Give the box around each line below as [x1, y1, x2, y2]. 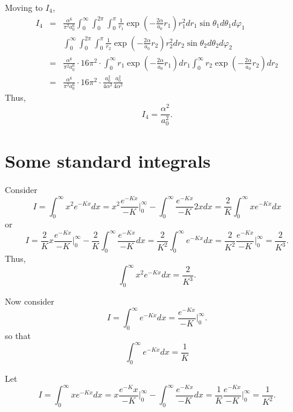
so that [5, 329, 31, 342]
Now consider [5, 295, 54, 308]
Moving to [5, 1, 43, 13]
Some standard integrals [5, 148, 211, 173]
